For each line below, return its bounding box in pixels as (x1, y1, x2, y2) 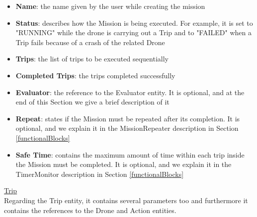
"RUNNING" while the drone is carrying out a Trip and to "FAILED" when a (15, 27, 252, 38)
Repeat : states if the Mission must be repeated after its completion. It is (15, 113, 240, 123)
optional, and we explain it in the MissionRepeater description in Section (15, 123, 239, 133)
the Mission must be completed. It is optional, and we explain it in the (15, 159, 232, 169)
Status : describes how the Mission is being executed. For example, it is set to (15, 17, 253, 28)
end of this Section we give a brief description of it (15, 97, 170, 107)
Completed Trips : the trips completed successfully (15, 70, 175, 80)
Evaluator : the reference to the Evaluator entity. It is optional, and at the (15, 87, 245, 97)
